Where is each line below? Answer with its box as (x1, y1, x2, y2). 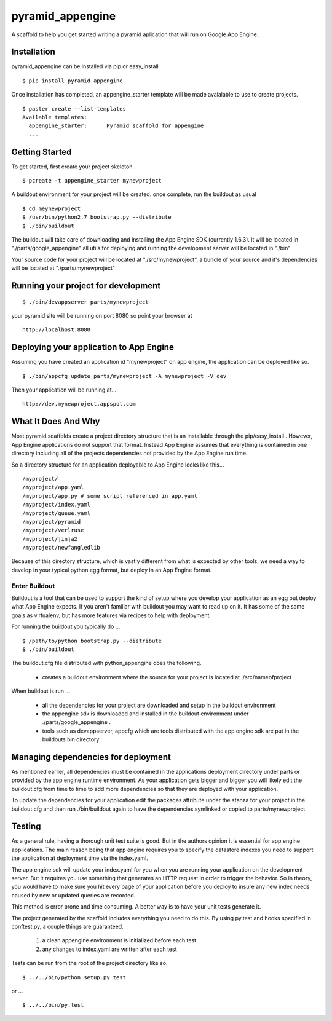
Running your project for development (11, 280, 161, 291)
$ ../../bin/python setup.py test (22, 974, 126, 980)
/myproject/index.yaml (22, 501, 91, 508)
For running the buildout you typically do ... (11, 623, 121, 630)
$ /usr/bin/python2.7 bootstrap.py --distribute (22, 214, 172, 221)
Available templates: (22, 114, 87, 121)
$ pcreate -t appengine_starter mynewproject (22, 177, 162, 184)
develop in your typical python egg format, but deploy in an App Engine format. (11, 566, 212, 574)
